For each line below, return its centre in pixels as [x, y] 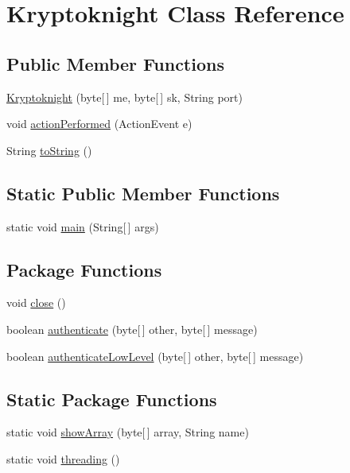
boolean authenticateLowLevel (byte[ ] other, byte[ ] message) [155, 356]
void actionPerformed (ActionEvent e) [99, 124]
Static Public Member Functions [143, 193]
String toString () [49, 150]
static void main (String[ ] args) [83, 226]
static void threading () [63, 458]
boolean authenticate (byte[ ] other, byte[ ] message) [132, 329]
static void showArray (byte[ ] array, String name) [128, 432]
